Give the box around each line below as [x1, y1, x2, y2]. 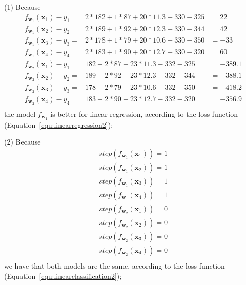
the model [4, 108, 36, 119]
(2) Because [4, 136, 41, 147]
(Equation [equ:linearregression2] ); [4, 119, 113, 130]
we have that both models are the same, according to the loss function [4, 260, 225, 271]
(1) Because [4, 2, 41, 12]
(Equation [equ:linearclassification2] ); [4, 270, 122, 281]
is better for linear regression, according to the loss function [50, 108, 238, 119]
